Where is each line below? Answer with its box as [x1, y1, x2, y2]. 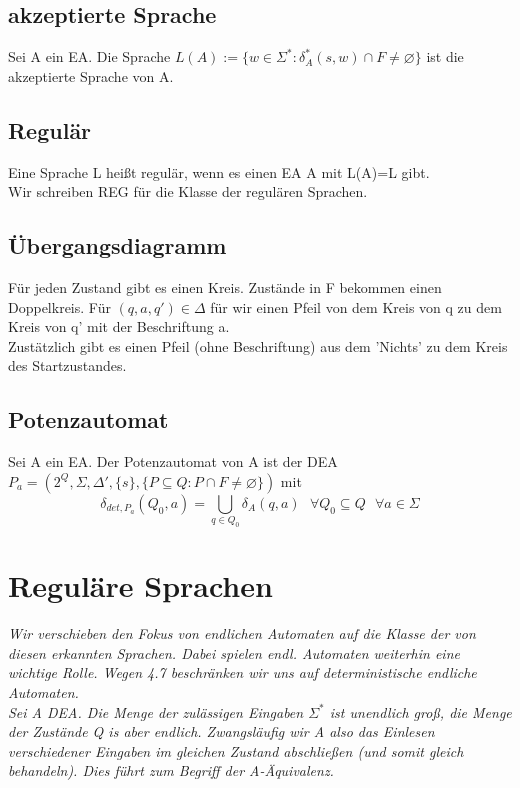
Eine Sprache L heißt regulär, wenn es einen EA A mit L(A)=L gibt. [8, 161, 430, 182]
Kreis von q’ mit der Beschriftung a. [8, 316, 230, 337]
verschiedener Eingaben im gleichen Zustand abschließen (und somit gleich [8, 740, 464, 761]
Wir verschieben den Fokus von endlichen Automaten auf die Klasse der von [8, 623, 476, 644]
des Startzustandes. [8, 355, 127, 376]
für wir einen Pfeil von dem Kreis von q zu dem [210, 296, 502, 317]
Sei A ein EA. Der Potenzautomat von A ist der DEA [8, 451, 338, 472]
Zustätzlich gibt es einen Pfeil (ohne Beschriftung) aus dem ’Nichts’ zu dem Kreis [8, 335, 508, 356]
